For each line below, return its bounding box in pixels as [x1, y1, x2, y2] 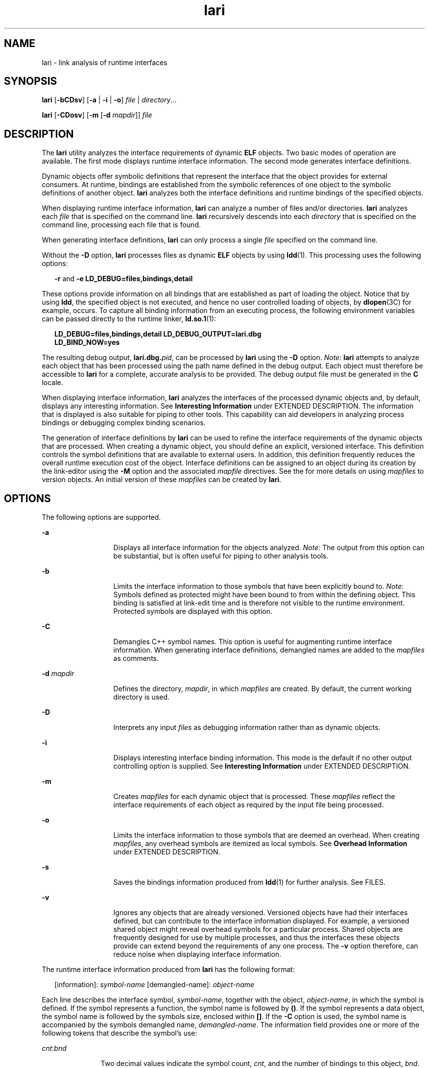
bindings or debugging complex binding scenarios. [42, 418, 206, 427]
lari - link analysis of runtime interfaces [42, 58, 167, 67]
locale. [42, 378, 63, 387]
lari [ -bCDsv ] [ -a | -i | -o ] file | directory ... [42, 96, 177, 104]
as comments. [113, 654, 159, 663]
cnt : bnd [42, 1044, 67, 1053]
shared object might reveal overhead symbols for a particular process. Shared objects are [113, 925, 403, 934]
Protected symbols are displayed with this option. [113, 607, 272, 616]
